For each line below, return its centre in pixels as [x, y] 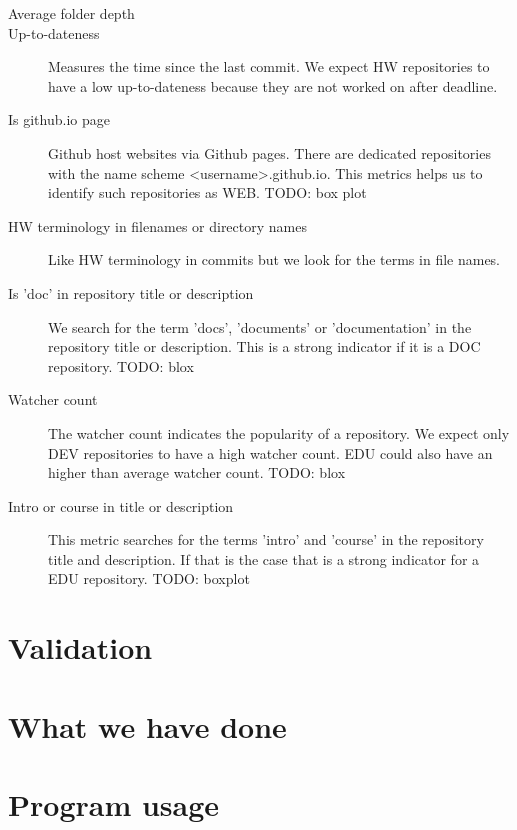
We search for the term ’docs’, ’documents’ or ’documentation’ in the [260, 326]
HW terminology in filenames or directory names [157, 225]
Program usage [114, 804]
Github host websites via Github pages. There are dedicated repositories [269, 152]
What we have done [147, 725]
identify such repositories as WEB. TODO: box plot [207, 192]
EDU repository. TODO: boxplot [149, 578]
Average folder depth [71, 13]
